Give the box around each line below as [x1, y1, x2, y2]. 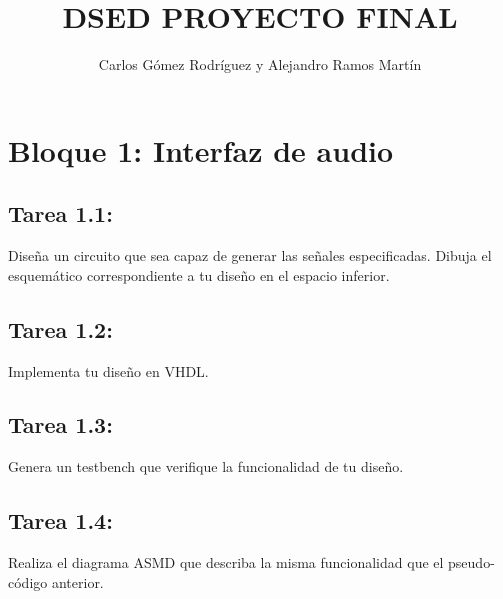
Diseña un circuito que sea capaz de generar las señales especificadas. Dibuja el [8, 245, 492, 266]
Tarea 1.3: [8, 409, 113, 440]
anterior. [51, 571, 104, 592]
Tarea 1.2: [8, 313, 113, 344]
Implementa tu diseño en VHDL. [8, 360, 209, 381]
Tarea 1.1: [8, 198, 113, 229]
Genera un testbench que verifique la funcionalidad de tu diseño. [8, 456, 404, 477]
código [8, 571, 48, 592]
